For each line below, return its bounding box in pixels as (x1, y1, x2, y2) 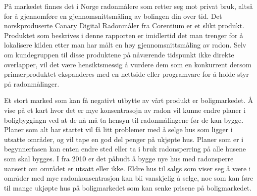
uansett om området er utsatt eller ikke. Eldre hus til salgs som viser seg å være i (4, 163, 251, 173)
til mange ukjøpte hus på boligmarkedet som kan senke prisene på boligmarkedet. (4, 182, 252, 193)
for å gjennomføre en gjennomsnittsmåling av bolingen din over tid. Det (4, 10, 222, 21)
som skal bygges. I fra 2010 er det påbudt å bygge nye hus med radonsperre (4, 153, 234, 163)
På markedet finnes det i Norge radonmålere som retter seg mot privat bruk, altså (4, 1, 253, 11)
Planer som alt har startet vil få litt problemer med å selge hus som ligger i (4, 124, 233, 135)
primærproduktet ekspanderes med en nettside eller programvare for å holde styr (4, 69, 249, 79)
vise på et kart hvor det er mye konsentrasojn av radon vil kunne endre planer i (4, 104, 246, 115)
